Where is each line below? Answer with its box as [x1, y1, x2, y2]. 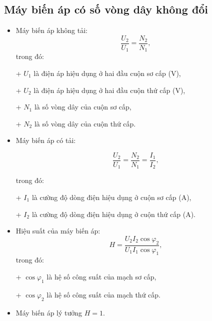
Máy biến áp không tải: [15, 25, 87, 35]
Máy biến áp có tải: [15, 135, 76, 145]
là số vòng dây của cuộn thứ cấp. [34, 118, 136, 128]
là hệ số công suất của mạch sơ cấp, [46, 271, 156, 281]
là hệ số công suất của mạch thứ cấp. [46, 289, 160, 299]
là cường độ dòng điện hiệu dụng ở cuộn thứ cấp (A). [31, 208, 195, 219]
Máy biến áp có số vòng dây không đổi [4, 1, 208, 17]
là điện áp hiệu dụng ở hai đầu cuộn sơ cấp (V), [33, 67, 181, 78]
